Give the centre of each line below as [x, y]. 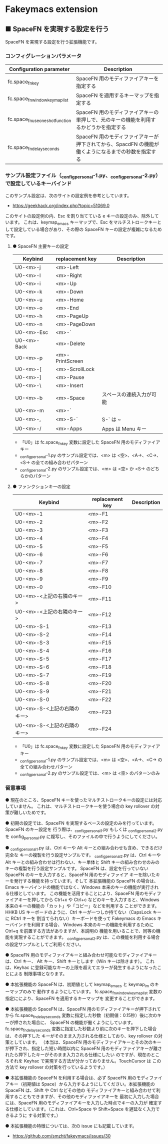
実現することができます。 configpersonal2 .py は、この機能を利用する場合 [87, 937]
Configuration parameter [39, 69]
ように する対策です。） [37, 1115]
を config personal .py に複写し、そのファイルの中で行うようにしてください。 [82, 837]
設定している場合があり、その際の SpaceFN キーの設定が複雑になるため [88, 229]
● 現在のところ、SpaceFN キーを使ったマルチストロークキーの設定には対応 [84, 800]
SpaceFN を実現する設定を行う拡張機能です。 [52, 42]
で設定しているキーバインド [38, 183]
